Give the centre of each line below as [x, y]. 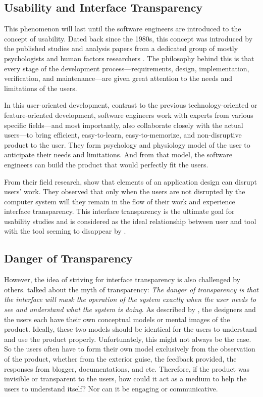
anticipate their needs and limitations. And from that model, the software [118, 155]
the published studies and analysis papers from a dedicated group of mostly [121, 48]
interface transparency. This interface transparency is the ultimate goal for [119, 211]
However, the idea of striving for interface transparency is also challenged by [122, 279]
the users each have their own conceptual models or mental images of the [117, 319]
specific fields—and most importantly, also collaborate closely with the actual [124, 125]
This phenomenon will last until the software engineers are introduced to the [123, 29]
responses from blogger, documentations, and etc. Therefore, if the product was [127, 368]
